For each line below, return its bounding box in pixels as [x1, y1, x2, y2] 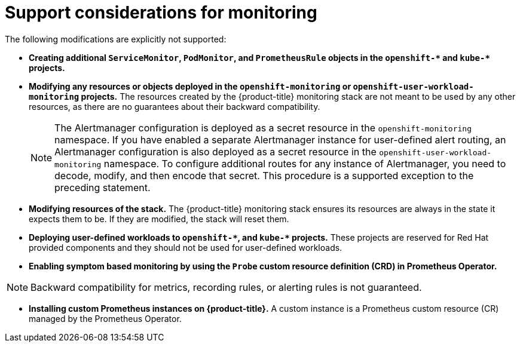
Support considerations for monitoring [5, 2, 317, 23]
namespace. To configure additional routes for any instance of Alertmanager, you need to [103, 157, 506, 170]
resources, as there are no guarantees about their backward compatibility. [29, 101, 320, 112]
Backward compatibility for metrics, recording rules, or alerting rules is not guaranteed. [30, 281, 422, 293]
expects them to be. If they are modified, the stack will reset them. [29, 213, 289, 224]
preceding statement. [54, 181, 151, 194]
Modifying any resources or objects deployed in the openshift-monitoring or [29, 81, 351, 91]
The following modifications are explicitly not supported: [5, 33, 227, 44]
